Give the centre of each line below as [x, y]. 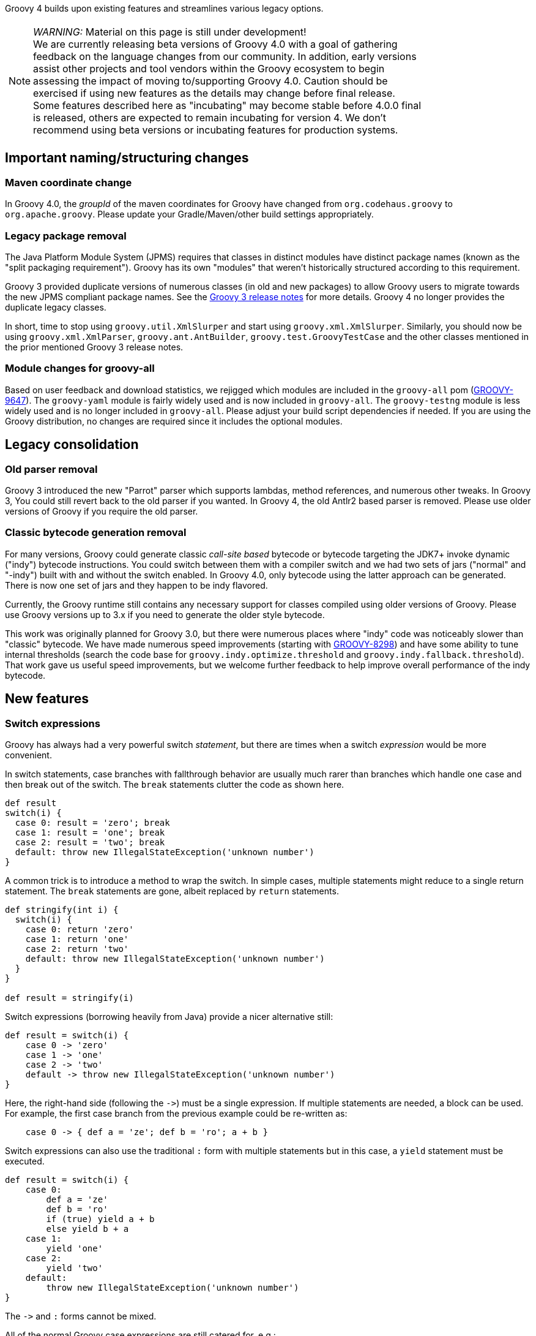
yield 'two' [75, 1268]
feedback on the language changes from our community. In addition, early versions [225, 56]
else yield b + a [87, 1228]
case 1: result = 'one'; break [90, 832]
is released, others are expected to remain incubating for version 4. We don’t [210, 118]
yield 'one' [75, 1248]
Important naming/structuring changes [127, 158]
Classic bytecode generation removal [96, 533]
